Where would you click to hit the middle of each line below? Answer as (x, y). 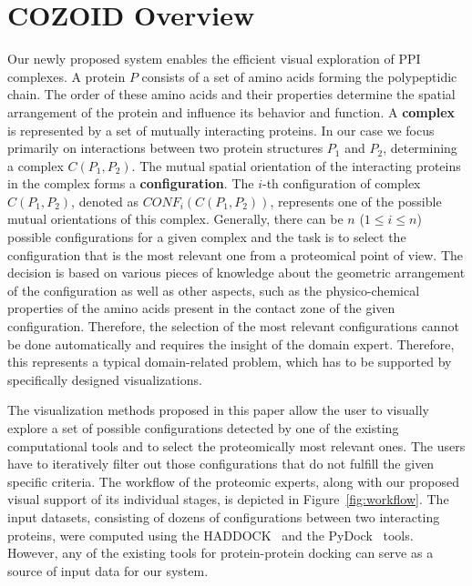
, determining (420, 148)
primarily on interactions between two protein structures (165, 148)
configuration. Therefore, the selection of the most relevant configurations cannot (233, 326)
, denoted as (105, 201)
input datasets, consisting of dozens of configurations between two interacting (224, 516)
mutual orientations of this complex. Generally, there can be (175, 219)
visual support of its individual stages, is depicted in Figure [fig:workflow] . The (228, 499)
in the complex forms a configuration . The (131, 183)
